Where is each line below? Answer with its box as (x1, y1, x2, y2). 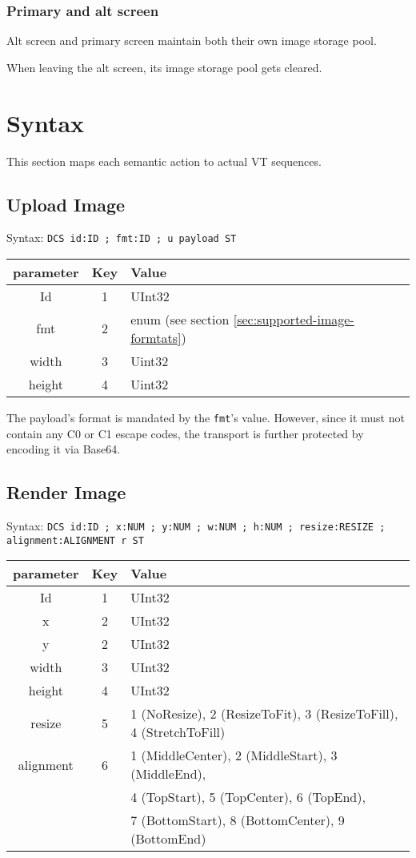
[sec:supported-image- (233, 309, 354, 328)
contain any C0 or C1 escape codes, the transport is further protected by (6, 425, 364, 441)
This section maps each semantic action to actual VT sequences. (6, 152, 322, 169)
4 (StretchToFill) (130, 723, 226, 742)
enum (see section (130, 309, 230, 328)
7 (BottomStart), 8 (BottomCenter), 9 (130, 811, 345, 830)
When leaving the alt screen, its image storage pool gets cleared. (6, 58, 322, 75)
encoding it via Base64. (6, 441, 121, 457)
